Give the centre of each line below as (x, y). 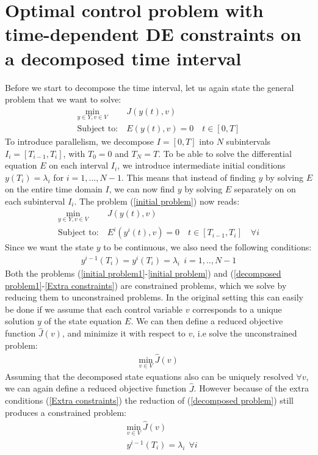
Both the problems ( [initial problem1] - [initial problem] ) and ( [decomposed (143, 273)
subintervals (248, 141)
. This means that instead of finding (188, 177)
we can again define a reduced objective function (96, 388)
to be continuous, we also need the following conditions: (208, 247)
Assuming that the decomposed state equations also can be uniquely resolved (149, 376)
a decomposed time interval (123, 58)
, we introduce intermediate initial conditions (201, 165)
